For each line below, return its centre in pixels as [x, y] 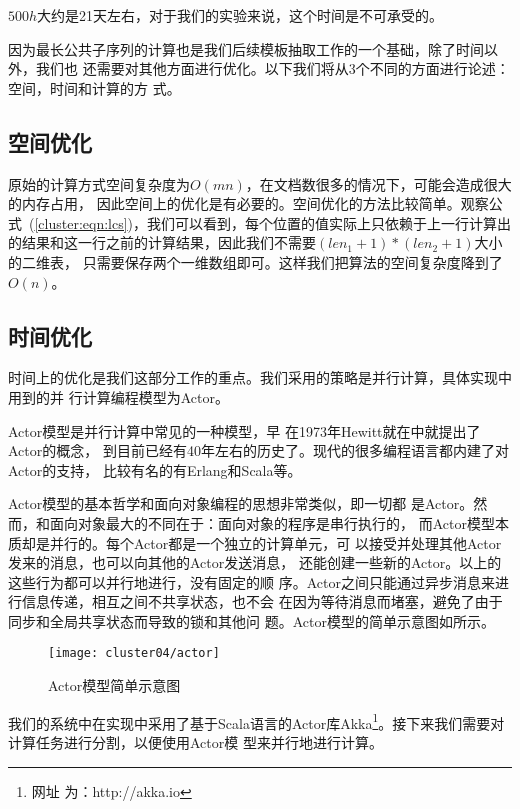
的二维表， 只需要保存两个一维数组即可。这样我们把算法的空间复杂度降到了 [255, 261]
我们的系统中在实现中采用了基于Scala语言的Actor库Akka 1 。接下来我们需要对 [256, 721]
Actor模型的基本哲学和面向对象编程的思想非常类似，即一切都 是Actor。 [241, 503]
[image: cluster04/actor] [134, 653]
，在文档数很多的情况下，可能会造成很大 [378, 183]
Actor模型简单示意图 [114, 685]
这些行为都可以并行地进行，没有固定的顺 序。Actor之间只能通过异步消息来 [251, 581]
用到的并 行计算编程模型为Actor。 [118, 396]
